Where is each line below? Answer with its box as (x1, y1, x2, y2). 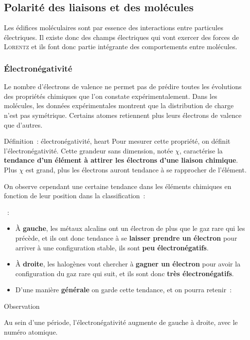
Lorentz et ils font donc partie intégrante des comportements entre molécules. (4, 41, 237, 52)
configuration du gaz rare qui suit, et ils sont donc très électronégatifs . (15, 268, 234, 278)
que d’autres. (4, 119, 43, 130)
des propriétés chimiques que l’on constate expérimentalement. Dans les (4, 91, 217, 101)
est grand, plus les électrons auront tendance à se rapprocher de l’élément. (25, 164, 247, 174)
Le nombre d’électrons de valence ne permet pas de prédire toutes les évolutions (4, 81, 242, 92)
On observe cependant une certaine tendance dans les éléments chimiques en (4, 181, 232, 191)
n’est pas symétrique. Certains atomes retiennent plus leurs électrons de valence (4, 110, 242, 120)
